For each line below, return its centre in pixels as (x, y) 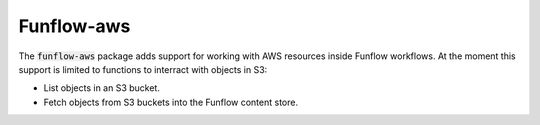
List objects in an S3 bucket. (101, 88)
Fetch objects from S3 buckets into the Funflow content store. (171, 102)
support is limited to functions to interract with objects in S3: (143, 69)
